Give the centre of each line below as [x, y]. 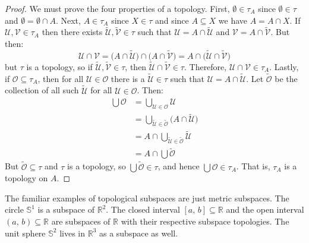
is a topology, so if [59, 67]
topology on [26, 178]
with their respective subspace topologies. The [205, 221]
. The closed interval [143, 209]
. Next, [68, 20]
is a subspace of [66, 209]
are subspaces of [81, 221]
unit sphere [25, 233]
